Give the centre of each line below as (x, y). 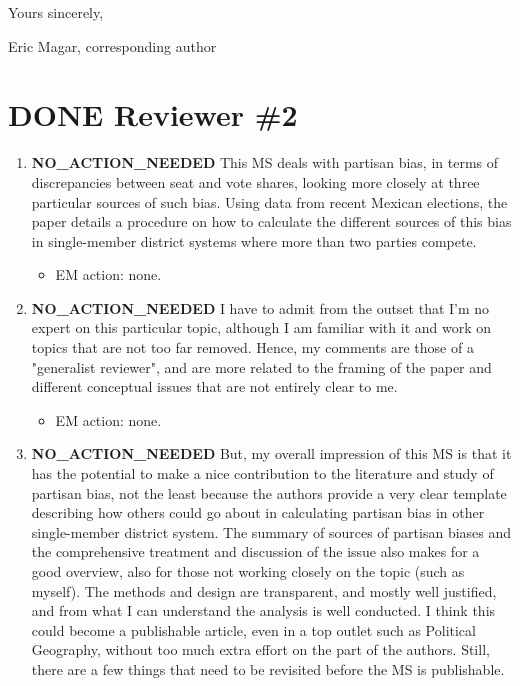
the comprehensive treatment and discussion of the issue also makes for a (255, 551)
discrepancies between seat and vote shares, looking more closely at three (255, 181)
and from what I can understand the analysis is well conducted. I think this (263, 610)
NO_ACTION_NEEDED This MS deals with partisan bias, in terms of (265, 162)
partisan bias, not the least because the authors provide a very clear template (269, 492)
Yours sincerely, (56, 12)
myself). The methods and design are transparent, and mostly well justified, (264, 590)
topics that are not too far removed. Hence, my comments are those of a (252, 347)
